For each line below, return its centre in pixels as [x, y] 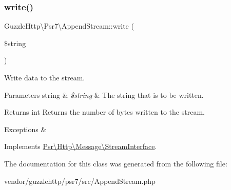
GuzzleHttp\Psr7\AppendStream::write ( [69, 26]
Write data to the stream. [45, 77]
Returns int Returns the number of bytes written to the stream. [104, 112]
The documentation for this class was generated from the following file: [116, 163]
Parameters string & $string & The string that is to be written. [104, 94]
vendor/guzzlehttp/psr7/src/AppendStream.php [80, 181]
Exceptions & [25, 129]
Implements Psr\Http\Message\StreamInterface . [81, 146]
